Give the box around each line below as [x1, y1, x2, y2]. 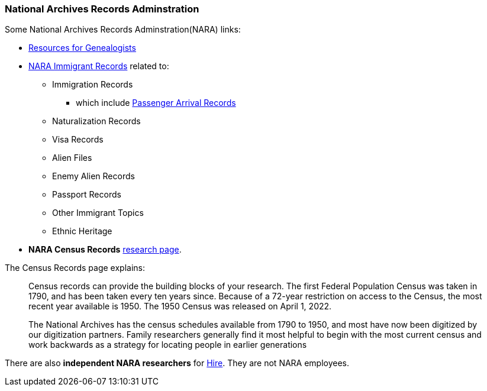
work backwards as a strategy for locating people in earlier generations [28, 340, 307, 350]
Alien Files [52, 153, 92, 163]
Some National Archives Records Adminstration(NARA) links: [5, 24, 241, 35]
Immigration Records [52, 79, 133, 90]
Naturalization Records [52, 116, 141, 127]
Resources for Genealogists [28, 43, 136, 53]
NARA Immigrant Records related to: [28, 61, 169, 72]
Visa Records [52, 134, 104, 145]
